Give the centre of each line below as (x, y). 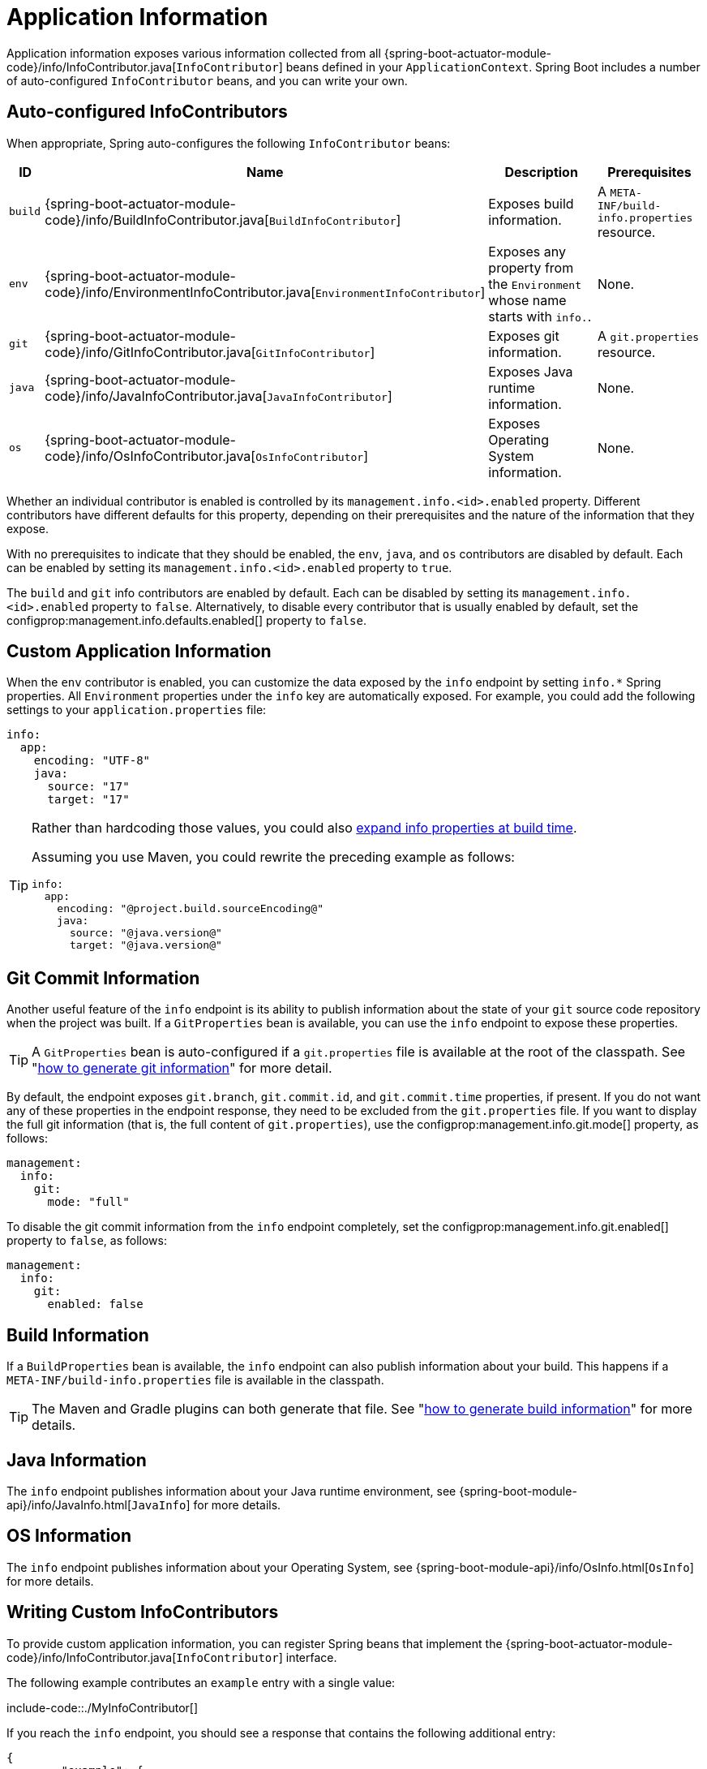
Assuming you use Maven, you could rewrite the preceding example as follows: (273, 857)
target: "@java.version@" (146, 945)
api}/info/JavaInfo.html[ (69, 1504)
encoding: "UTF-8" (92, 761)
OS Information (69, 1536)
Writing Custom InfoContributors (143, 1612)
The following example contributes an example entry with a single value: (201, 1682)
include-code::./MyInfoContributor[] (103, 1707)
